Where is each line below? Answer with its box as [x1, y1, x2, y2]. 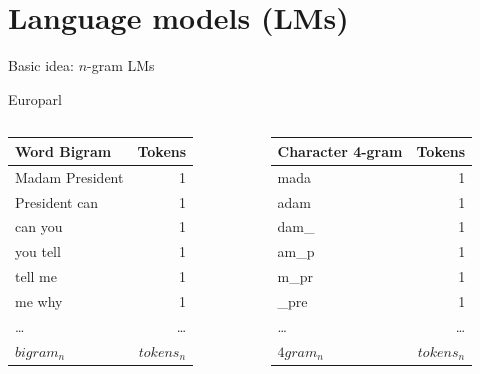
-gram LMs [87, 55, 155, 76]
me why [15, 290, 63, 311]
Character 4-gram [277, 140, 403, 161]
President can [15, 191, 99, 212]
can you [15, 216, 63, 237]
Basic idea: [8, 55, 74, 76]
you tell [15, 241, 61, 262]
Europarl [8, 88, 62, 109]
